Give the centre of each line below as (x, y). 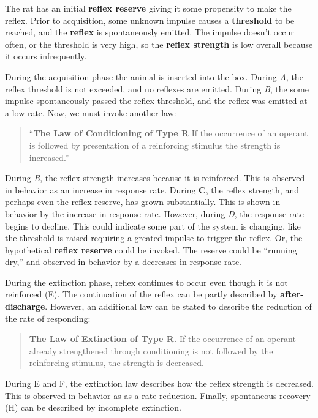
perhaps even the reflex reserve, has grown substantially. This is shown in (143, 202)
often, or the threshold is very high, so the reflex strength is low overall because (159, 44)
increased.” (49, 157)
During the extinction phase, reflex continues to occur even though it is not (146, 282)
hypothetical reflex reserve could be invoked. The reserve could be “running (151, 249)
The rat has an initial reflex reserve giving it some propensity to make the (148, 8)
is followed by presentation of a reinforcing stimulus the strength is (155, 145)
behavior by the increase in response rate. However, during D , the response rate (155, 213)
